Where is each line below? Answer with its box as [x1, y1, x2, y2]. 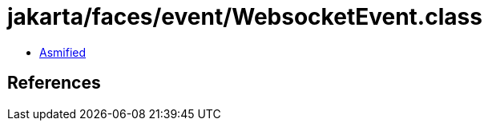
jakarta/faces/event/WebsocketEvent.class [7, 3, 482, 30]
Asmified [39, 45, 87, 59]
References [7, 73, 101, 93]
